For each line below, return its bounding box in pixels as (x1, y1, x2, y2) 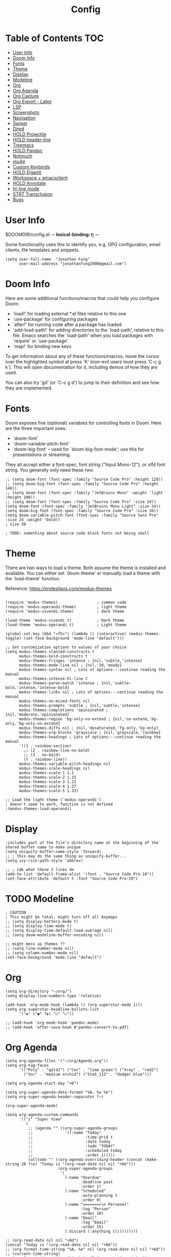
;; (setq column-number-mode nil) (5, 950, 79, 956)
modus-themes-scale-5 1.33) (18, 788, 79, 793)
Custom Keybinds (12, 164, 50, 170)
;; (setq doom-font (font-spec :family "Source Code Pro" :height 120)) (5, 477, 163, 482)
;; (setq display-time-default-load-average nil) (5, 928, 113, 933)
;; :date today (28, 1139, 111, 1144)
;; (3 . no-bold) (23, 752, 60, 757)
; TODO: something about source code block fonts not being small (5, 531, 150, 536)
